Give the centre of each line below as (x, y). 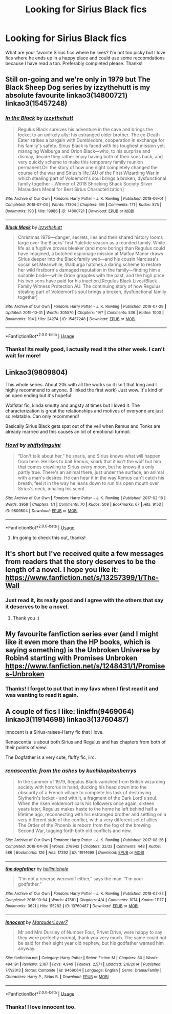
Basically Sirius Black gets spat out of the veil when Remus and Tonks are (83, 426)
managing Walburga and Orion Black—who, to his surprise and (84, 151)
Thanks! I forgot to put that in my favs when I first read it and (82, 689)
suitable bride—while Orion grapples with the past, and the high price (91, 275)
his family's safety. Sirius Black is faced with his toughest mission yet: (91, 146)
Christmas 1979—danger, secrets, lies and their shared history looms (90, 237)
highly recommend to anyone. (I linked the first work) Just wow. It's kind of (84, 390)
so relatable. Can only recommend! (42, 416)
